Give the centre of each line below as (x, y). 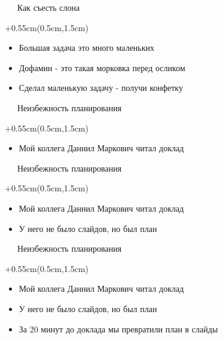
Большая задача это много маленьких (87, 48)
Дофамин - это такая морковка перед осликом (102, 67)
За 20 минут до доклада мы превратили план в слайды (118, 329)
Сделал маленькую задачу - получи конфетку (101, 88)
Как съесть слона (48, 7)
